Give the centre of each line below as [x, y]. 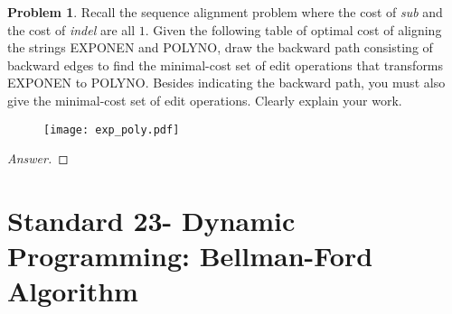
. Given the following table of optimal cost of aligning [293, 29]
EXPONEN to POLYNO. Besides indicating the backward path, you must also [226, 83]
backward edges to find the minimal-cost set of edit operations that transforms [226, 65]
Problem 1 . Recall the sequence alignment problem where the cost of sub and [225, 12]
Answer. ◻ [38, 158]
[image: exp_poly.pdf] [112, 129]
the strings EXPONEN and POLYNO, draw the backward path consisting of [220, 47]
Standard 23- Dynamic [151, 220]
